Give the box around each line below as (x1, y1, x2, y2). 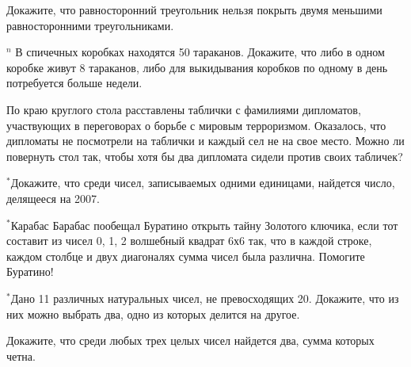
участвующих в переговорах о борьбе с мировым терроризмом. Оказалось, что (6, 117, 386, 133)
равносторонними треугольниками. (6, 17, 174, 33)
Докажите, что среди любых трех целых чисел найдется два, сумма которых (6, 332, 375, 349)
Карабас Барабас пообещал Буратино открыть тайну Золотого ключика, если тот (10, 216, 398, 233)
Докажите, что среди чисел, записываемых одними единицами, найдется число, (10, 174, 395, 191)
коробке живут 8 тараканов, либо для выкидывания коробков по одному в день (6, 59, 388, 75)
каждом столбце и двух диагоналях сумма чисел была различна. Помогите (6, 247, 365, 264)
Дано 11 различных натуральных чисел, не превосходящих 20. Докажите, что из (10, 289, 399, 306)
